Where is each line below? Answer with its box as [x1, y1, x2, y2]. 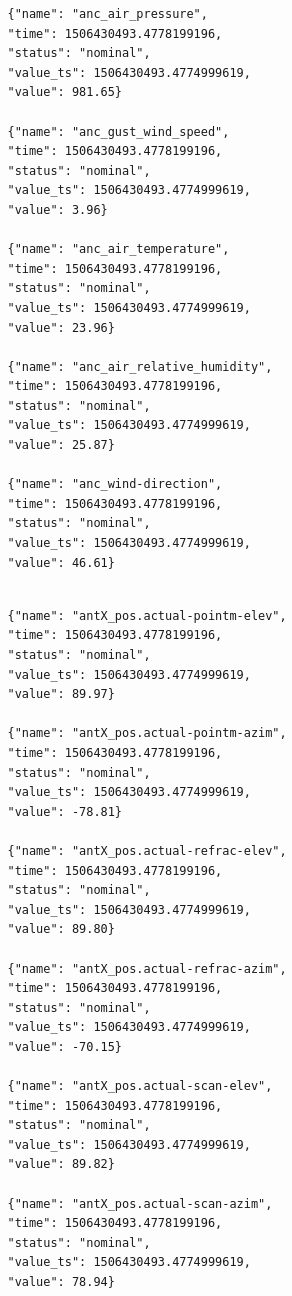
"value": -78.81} [7, 804, 123, 819]
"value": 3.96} [7, 202, 108, 217]
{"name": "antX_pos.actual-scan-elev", [7, 1079, 273, 1094]
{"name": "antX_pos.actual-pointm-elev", [7, 608, 287, 623]
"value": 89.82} [7, 1157, 115, 1172]
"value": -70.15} [7, 1039, 123, 1054]
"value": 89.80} [7, 922, 115, 937]
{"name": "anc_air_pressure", [7, 7, 208, 21]
